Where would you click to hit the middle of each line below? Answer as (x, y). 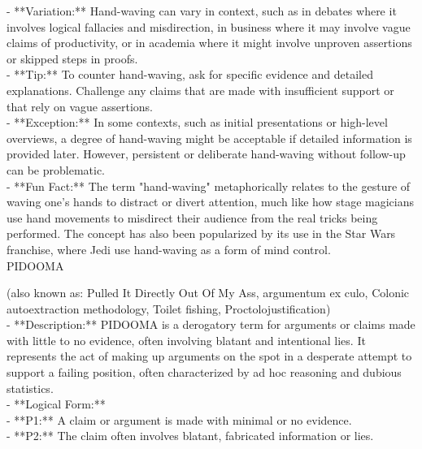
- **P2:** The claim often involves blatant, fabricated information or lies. (190, 436)
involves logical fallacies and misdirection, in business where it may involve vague (209, 26)
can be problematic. (56, 169)
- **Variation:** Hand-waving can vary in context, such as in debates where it (202, 11)
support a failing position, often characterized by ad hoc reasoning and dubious (204, 372)
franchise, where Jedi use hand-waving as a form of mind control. (169, 249)
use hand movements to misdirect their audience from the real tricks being (192, 217)
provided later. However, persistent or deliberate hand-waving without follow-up (206, 154)
